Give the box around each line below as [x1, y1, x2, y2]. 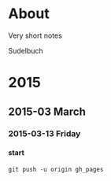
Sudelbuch [8, 46, 43, 55]
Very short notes [8, 31, 63, 40]
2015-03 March [8, 105, 87, 118]
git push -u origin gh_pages [8, 165, 104, 173]
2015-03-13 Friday [8, 128, 81, 139]
